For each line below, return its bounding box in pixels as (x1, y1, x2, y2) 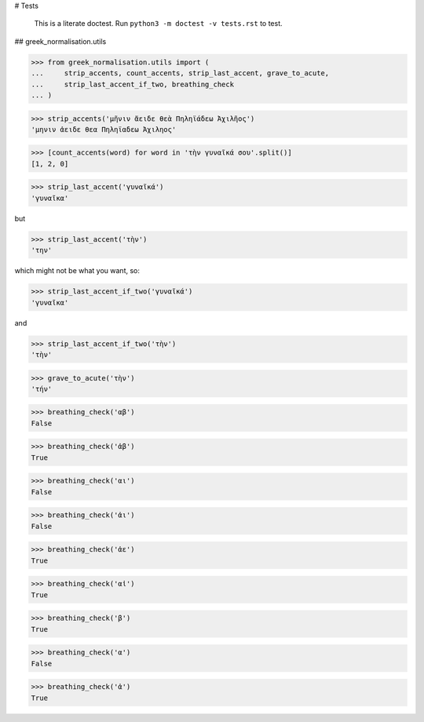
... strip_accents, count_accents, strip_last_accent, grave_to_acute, (31, 69, 330, 78)
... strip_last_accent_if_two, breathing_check (31, 79, 235, 89)
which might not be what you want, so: (14, 266, 141, 275)
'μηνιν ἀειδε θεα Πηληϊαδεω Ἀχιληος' (31, 125, 177, 133)
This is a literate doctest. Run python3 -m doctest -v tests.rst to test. (34, 19, 283, 28)
